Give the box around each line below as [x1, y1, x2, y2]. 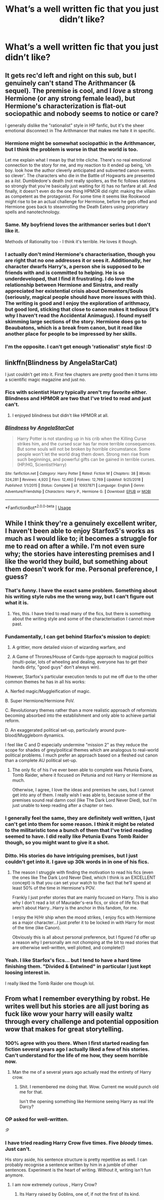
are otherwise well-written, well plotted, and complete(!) [12, 945, 125, 950]
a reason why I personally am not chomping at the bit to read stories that [12, 940, 159, 946]
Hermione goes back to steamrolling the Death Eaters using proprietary [5, 204, 149, 210]
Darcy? [19, 1104, 34, 1109]
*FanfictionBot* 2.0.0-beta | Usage [5, 504, 71, 511]
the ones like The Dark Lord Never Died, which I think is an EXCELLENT [12, 875, 156, 880]
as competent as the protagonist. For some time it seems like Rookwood [5, 193, 150, 199]
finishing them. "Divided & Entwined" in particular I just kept [5, 963, 151, 970]
